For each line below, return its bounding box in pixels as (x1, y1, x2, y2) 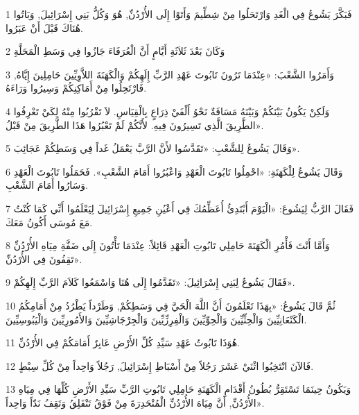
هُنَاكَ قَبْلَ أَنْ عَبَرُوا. (6, 20, 83, 35)
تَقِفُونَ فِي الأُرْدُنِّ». (6, 251, 82, 266)
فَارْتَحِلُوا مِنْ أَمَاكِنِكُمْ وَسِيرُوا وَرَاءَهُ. (6, 81, 147, 95)
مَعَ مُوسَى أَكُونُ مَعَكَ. (6, 214, 93, 229)
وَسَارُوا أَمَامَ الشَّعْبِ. (6, 178, 88, 192)
